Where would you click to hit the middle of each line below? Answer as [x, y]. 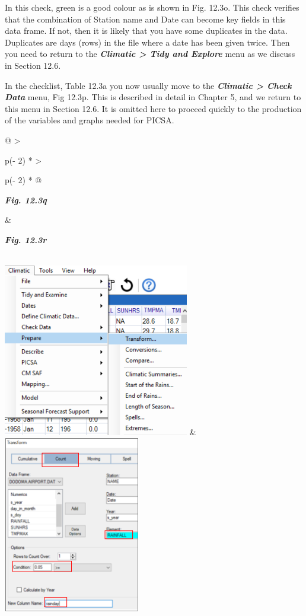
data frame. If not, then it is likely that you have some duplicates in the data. [146, 31]
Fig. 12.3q [26, 200]
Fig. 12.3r [26, 239]
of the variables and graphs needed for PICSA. [90, 120]
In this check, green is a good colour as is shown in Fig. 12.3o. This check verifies [152, 7]
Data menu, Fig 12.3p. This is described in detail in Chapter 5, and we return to [153, 97]
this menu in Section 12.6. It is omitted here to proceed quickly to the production [153, 108]
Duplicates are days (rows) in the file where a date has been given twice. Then [147, 42]
